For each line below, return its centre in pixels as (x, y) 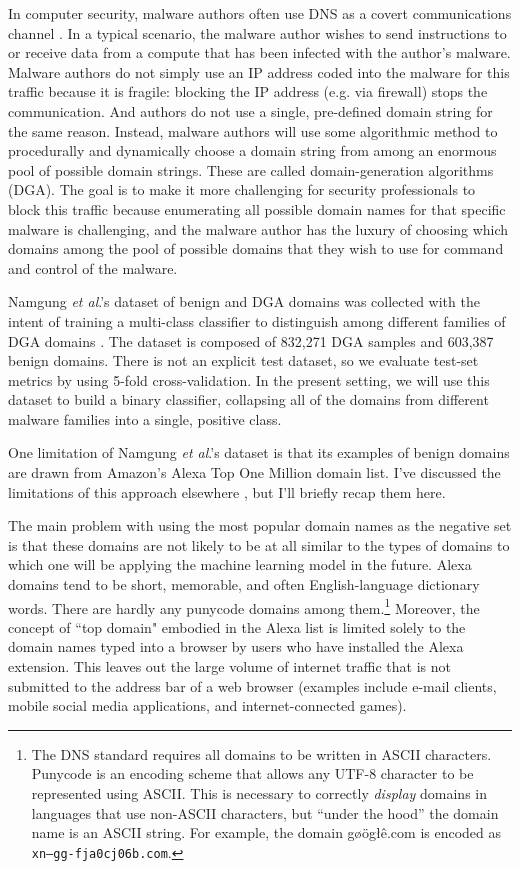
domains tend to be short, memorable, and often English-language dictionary (244, 584)
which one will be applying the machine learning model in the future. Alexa (240, 564)
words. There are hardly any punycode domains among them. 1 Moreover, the (244, 606)
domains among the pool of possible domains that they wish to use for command (256, 248)
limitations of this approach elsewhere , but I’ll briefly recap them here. (227, 491)
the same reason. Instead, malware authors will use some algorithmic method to (253, 130)
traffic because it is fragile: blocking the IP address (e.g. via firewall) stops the (248, 91)
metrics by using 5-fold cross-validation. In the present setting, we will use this (249, 379)
